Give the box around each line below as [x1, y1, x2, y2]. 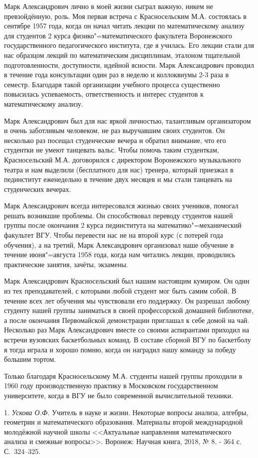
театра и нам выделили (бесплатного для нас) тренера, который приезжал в [4, 164, 234, 174]
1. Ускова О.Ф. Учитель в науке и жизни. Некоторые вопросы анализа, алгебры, [4, 407, 249, 417]
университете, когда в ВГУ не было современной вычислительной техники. [4, 390, 233, 400]
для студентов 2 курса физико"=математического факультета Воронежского [4, 30, 232, 40]
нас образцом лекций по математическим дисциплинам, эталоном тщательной [4, 49, 241, 60]
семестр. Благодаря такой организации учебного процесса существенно [4, 79, 220, 89]
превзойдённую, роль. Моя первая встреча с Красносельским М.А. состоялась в [4, 10, 247, 21]
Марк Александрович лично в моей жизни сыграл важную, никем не [4, 1, 213, 11]
